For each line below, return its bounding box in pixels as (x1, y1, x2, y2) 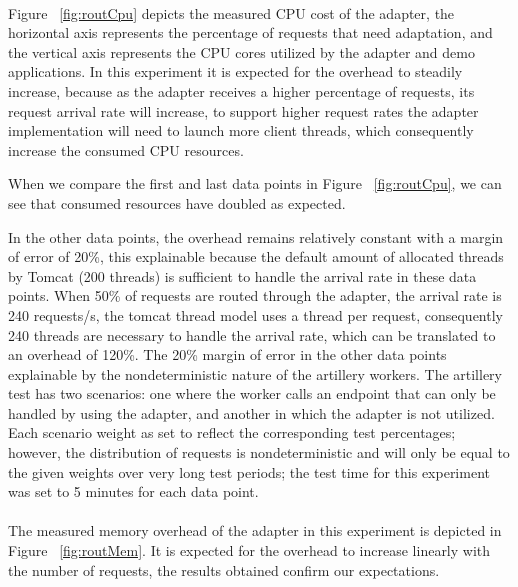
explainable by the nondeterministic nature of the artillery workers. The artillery (8, 363, 503, 384)
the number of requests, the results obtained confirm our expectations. (8, 559, 440, 580)
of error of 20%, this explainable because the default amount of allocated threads (8, 246, 504, 267)
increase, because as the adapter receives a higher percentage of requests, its (8, 80, 475, 101)
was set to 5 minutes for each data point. (8, 481, 259, 502)
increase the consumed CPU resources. (8, 139, 244, 160)
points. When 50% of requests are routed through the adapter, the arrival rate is (8, 285, 502, 306)
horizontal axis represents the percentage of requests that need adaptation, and (8, 22, 493, 43)
